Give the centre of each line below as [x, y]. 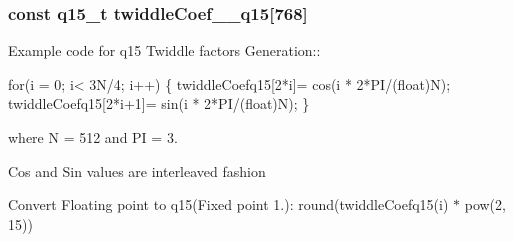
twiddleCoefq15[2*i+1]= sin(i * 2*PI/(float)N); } [159, 103]
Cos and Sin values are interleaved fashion [137, 170]
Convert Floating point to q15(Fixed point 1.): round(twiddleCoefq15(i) [228, 204]
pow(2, [485, 204]
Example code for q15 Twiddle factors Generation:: [164, 50]
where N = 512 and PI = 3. [93, 137]
